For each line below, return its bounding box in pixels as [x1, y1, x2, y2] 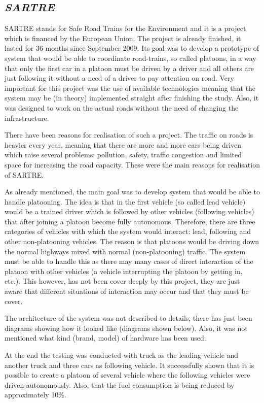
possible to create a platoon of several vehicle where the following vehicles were [5, 370, 250, 380]
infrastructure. [5, 112, 49, 123]
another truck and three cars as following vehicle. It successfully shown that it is [5, 359, 254, 370]
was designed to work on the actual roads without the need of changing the [5, 102, 239, 113]
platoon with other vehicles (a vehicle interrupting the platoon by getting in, [5, 265, 243, 276]
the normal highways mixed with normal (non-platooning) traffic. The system [5, 246, 246, 256]
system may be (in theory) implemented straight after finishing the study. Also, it [5, 92, 259, 103]
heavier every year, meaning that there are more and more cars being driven [5, 139, 242, 150]
